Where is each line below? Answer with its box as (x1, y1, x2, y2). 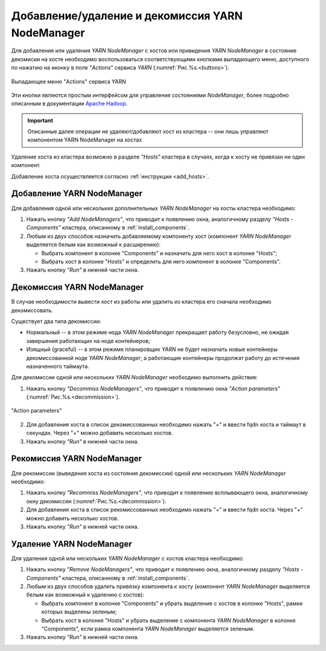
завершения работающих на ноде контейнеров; (26, 337, 150, 344)
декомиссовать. (11, 306, 54, 314)
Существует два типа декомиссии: (11, 318, 101, 325)
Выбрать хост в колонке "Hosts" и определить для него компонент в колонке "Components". (41, 258, 281, 265)
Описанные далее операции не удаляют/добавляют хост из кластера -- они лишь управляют (27, 128, 269, 136)
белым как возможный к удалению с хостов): (26, 591, 144, 598)
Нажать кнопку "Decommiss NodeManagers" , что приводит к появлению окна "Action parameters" (26, 385, 281, 392)
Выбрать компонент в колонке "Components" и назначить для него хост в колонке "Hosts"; (41, 249, 278, 257)
